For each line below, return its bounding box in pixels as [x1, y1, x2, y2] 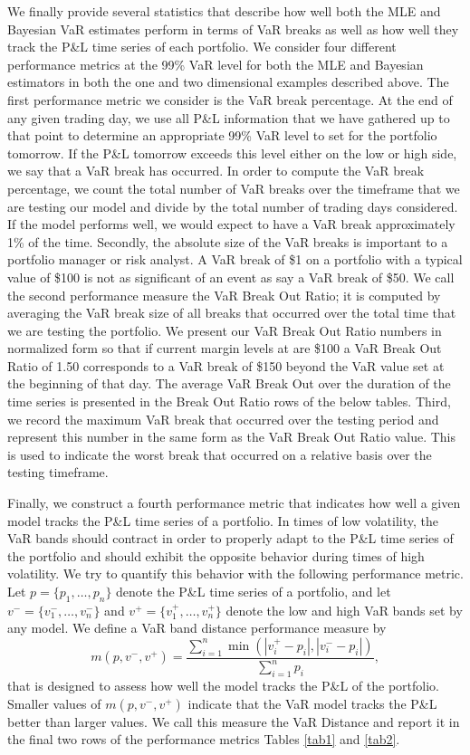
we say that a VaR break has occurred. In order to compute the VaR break [7, 161, 425, 180]
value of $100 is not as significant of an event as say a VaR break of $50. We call [7, 267, 455, 286]
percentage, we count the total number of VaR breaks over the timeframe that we [7, 178, 460, 197]
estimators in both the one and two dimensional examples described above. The [7, 72, 449, 91]
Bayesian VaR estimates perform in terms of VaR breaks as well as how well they [7, 19, 459, 38]
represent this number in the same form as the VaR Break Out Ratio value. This [7, 427, 456, 446]
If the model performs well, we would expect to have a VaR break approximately [7, 215, 456, 234]
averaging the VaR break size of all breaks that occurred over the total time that [7, 303, 456, 322]
